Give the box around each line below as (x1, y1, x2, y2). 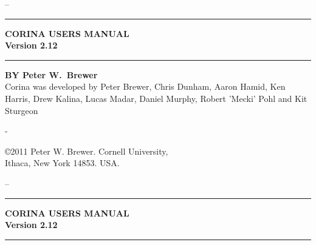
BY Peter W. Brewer (5, 68, 98, 81)
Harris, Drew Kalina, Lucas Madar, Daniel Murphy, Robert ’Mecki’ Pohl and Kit (5, 92, 307, 104)
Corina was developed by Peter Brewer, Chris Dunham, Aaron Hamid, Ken (5, 80, 286, 93)
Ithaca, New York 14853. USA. (5, 156, 120, 169)
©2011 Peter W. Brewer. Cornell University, (5, 144, 168, 157)
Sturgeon (5, 104, 38, 116)
